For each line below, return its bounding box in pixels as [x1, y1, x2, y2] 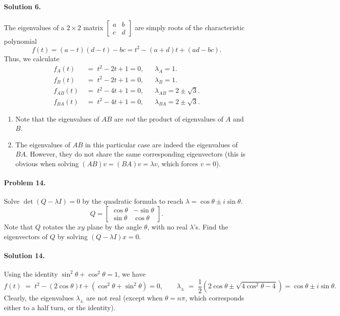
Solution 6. [4, 1, 41, 11]
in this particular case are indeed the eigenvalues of [85, 139, 238, 149]
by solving [57, 231, 88, 241]
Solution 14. [4, 250, 45, 260]
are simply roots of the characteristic [134, 22, 245, 32]
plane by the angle [87, 221, 142, 231]
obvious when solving [15, 158, 79, 168]
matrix [83, 22, 103, 32]
